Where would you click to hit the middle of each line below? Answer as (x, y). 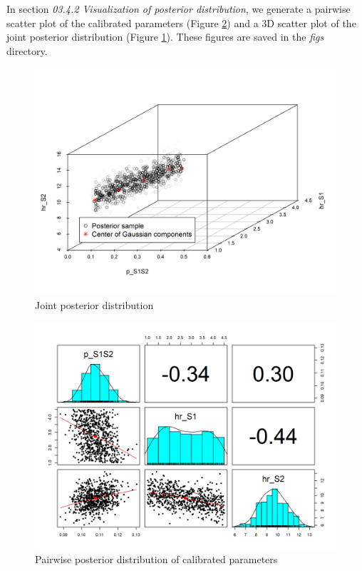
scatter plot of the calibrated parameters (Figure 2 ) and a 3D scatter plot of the (181, 22)
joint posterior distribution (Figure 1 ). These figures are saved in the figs (165, 37)
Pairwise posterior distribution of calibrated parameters (156, 559)
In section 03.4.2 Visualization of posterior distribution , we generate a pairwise (179, 9)
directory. (27, 50)
